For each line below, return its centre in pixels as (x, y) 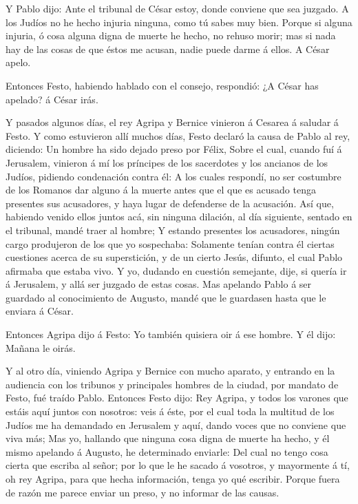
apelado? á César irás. (52, 99)
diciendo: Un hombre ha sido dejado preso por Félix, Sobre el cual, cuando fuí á (174, 149)
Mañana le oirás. (41, 347)
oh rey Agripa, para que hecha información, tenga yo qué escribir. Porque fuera (173, 479)
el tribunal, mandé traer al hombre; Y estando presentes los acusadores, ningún (173, 230)
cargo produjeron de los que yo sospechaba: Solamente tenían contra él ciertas (170, 243)
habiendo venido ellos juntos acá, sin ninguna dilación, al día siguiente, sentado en (179, 217)
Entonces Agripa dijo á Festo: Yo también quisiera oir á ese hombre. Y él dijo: (171, 334)
